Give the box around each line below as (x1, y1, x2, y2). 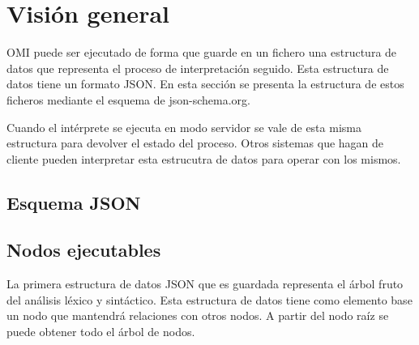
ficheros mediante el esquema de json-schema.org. (6, 91, 250, 108)
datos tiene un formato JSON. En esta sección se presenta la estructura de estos (6, 75, 404, 92)
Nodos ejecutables (6, 237, 161, 262)
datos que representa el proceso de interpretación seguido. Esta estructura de (6, 59, 389, 76)
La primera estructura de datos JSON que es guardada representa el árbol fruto (6, 275, 404, 292)
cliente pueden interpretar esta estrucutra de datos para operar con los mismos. (6, 150, 401, 167)
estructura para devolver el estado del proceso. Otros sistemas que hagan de (6, 134, 384, 151)
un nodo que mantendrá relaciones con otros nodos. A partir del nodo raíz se (6, 307, 389, 324)
